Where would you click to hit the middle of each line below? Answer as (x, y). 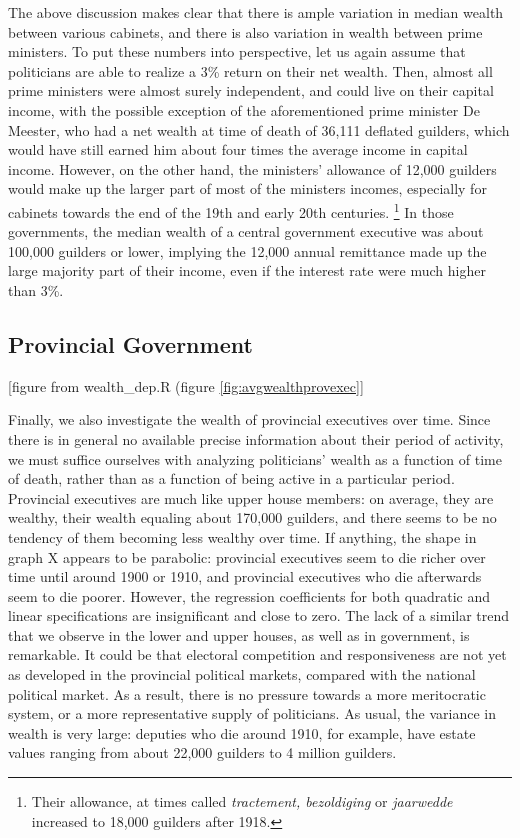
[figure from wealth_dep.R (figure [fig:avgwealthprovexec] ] (186, 385)
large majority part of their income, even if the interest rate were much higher (247, 270)
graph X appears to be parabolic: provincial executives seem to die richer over (247, 556)
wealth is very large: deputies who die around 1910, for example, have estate (242, 732)
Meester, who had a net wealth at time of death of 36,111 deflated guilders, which (259, 129)
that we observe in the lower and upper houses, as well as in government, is (239, 634)
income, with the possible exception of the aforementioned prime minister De (244, 109)
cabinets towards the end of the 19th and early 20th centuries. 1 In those (231, 210)
